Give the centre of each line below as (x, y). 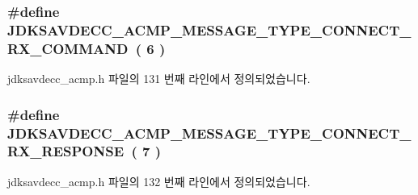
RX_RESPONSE (66, 151)
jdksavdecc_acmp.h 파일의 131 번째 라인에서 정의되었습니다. (159, 79)
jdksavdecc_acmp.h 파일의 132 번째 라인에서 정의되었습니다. (159, 181)
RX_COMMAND (68, 48)
